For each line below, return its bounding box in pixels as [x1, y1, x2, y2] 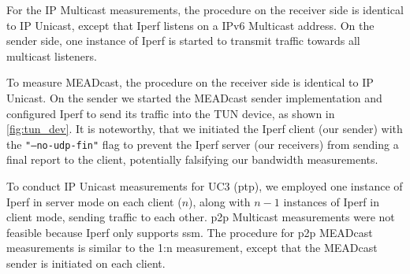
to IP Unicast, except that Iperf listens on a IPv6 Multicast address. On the [6, 17, 375, 33]
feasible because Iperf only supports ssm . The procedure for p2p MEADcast [6, 224, 373, 240]
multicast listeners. [6, 47, 97, 64]
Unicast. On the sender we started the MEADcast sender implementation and [6, 89, 382, 106]
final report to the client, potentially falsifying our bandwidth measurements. [6, 151, 378, 168]
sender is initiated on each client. [6, 254, 166, 271]
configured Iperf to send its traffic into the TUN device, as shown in [6, 105, 335, 121]
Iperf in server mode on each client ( [6, 193, 182, 209]
